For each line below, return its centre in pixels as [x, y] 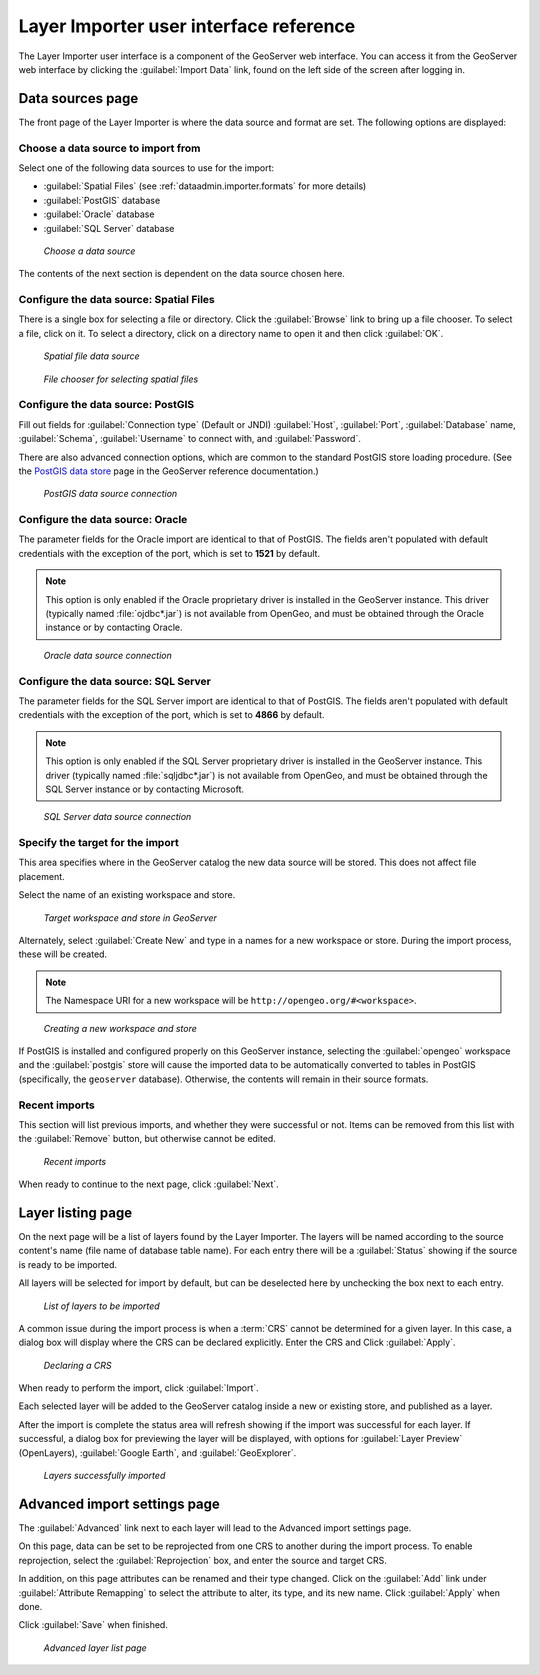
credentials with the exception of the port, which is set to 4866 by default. [171, 715]
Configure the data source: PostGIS [106, 405]
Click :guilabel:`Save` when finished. [93, 1625]
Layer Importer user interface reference [187, 26]
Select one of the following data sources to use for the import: [146, 167]
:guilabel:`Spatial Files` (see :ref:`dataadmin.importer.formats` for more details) [205, 186]
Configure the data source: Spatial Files [116, 300]
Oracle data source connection [107, 655]
